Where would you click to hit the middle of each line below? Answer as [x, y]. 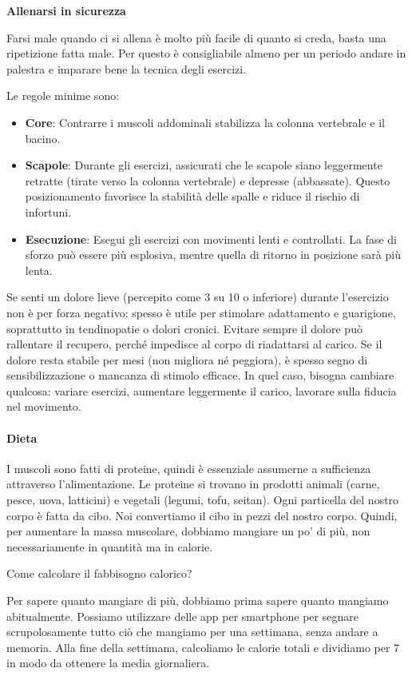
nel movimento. [44, 406]
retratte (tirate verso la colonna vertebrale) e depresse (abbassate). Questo [208, 180]
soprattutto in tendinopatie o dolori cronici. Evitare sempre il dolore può [184, 328]
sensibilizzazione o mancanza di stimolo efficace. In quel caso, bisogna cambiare [200, 375]
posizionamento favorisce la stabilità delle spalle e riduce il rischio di [192, 196]
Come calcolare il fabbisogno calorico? [99, 573]
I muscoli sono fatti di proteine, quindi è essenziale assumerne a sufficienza [189, 468]
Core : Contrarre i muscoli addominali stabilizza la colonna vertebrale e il [205, 122]
